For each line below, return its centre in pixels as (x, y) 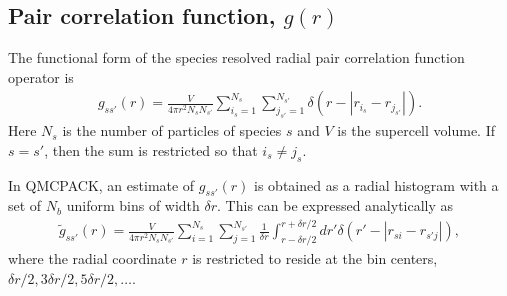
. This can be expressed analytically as (335, 205)
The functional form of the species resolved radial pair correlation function (236, 57)
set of (25, 205)
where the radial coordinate (92, 258)
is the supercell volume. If (416, 130)
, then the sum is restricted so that (151, 149)
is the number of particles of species (172, 130)
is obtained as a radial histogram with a (376, 184)
